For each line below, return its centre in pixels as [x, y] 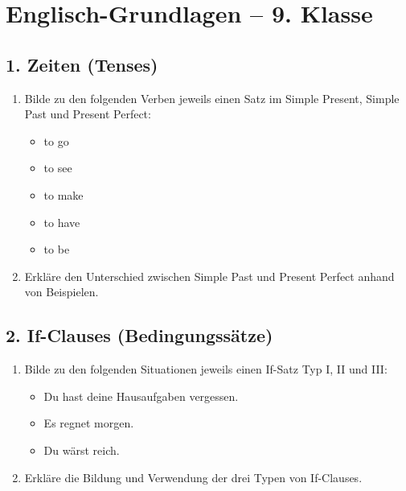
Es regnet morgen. [89, 423]
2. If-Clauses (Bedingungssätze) [139, 335]
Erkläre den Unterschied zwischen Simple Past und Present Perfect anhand [209, 276]
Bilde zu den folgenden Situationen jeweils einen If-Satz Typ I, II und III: [206, 369]
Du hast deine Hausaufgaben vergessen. [141, 396]
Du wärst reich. [82, 450]
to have [62, 222]
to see [58, 168]
